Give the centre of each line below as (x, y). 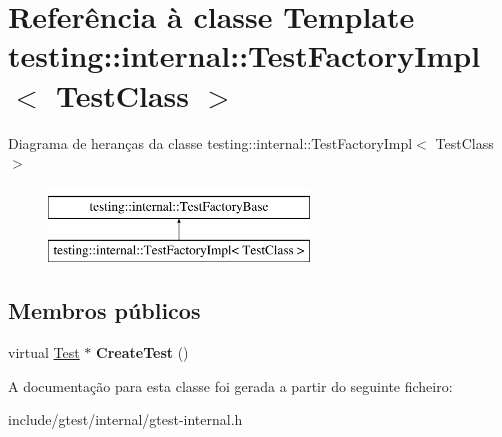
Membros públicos (104, 310)
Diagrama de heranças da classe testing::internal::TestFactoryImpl (210, 142)
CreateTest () (142, 352)
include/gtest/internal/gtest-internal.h (125, 419)
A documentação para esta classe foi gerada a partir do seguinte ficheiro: (230, 385)
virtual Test (44, 352)
